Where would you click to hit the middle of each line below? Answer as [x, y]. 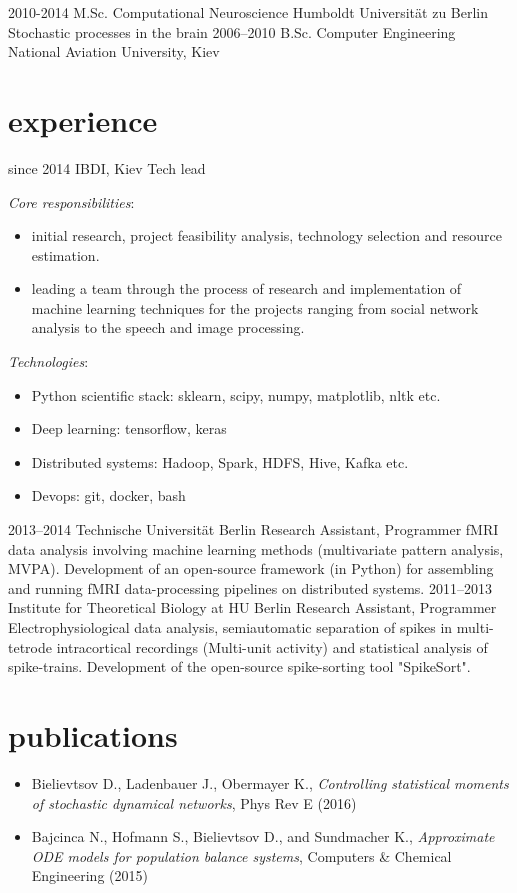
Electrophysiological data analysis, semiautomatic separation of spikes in [230, 627]
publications [93, 734]
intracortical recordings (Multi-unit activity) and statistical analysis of [272, 646]
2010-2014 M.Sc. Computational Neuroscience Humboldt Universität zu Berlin [248, 12]
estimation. [65, 254]
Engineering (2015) [89, 875]
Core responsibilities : [71, 201]
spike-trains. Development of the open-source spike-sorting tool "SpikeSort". [239, 666]
